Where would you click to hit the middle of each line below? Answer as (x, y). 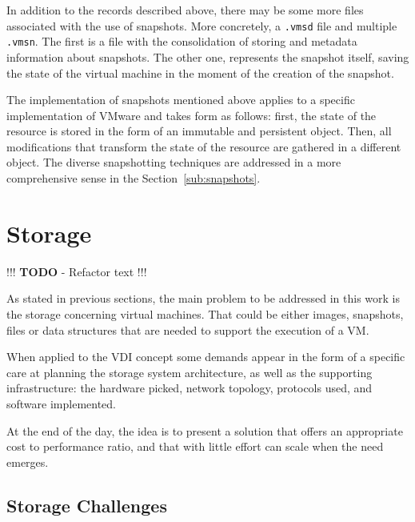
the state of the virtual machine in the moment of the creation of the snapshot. (200, 72)
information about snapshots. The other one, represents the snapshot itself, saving (208, 56)
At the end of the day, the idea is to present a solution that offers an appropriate (205, 430)
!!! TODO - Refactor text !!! (77, 271)
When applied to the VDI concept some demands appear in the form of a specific (206, 357)
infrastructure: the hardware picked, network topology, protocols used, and (190, 388)
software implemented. (61, 403)
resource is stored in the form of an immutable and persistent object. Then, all (199, 131)
